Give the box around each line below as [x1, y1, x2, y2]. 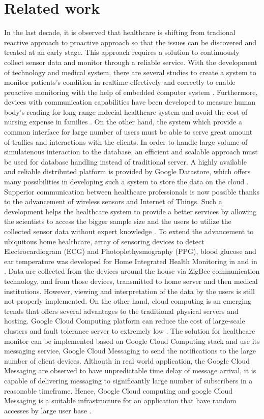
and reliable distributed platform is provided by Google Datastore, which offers [4, 166, 251, 177]
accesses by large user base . [4, 405, 92, 415]
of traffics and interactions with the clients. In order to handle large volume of [4, 136, 248, 147]
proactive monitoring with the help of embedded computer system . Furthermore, [4, 86, 258, 97]
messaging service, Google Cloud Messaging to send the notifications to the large [4, 345, 256, 356]
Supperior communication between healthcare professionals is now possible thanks [4, 186, 259, 197]
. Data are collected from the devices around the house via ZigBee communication [4, 266, 260, 276]
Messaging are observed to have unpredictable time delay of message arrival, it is [4, 365, 256, 376]
